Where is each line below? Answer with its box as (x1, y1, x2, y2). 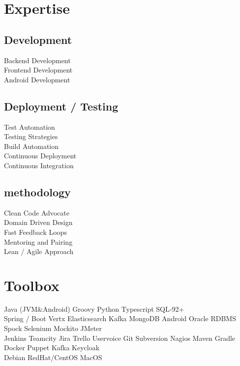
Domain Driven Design (4, 217, 73, 227)
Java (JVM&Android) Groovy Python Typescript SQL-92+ (4, 303, 184, 314)
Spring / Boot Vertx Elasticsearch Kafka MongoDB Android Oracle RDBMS (4, 313, 236, 324)
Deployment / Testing (4, 98, 119, 113)
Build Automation (4, 141, 59, 151)
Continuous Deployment (4, 150, 77, 161)
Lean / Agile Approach (4, 246, 74, 256)
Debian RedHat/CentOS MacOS (4, 352, 102, 362)
